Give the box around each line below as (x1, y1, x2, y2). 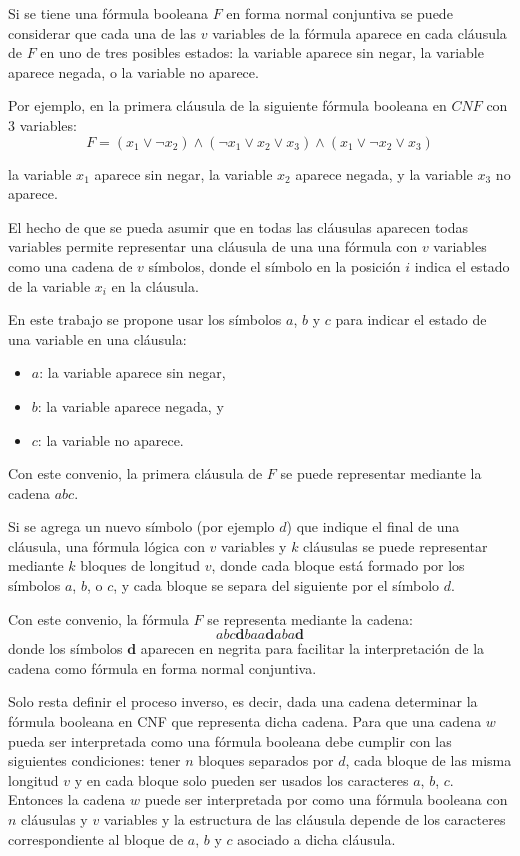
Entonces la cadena (8, 789, 126, 810)
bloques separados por (198, 750, 334, 771)
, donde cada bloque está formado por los (211, 555, 465, 576)
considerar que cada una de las (8, 22, 197, 43)
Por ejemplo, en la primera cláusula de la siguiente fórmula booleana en (8, 95, 447, 116)
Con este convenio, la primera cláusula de (8, 463, 263, 484)
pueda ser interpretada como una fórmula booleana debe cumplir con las (8, 730, 452, 751)
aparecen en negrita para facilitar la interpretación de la (140, 638, 485, 659)
